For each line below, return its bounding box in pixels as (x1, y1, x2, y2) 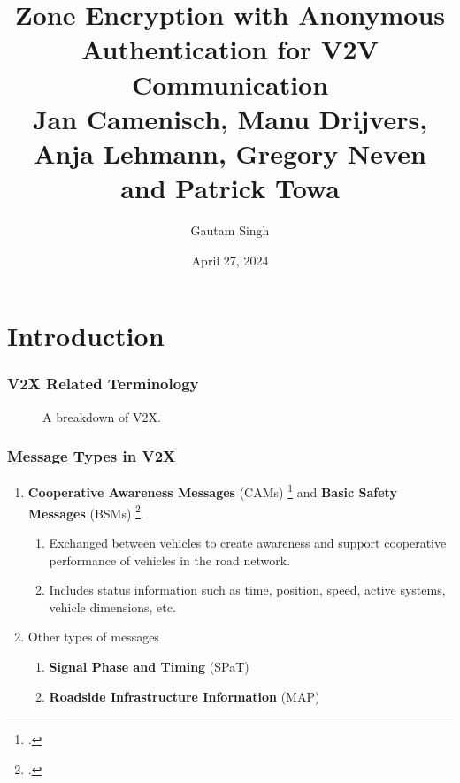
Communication (131, 65, 329, 102)
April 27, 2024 (191, 250, 269, 269)
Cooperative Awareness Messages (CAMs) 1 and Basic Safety (27, 480, 397, 502)
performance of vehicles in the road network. (49, 550, 291, 569)
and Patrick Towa (120, 170, 340, 206)
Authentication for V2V (81, 31, 379, 67)
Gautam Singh (190, 221, 270, 240)
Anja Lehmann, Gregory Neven (34, 134, 426, 171)
